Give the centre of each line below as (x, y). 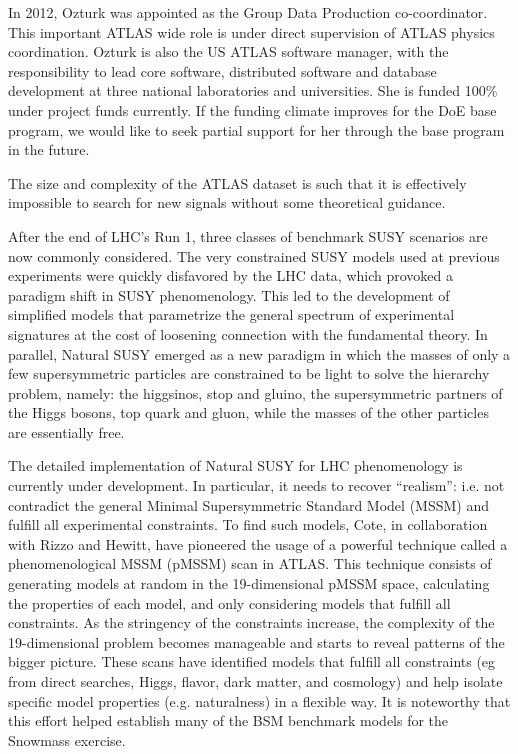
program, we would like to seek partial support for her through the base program (256, 129)
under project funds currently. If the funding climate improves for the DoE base (252, 109)
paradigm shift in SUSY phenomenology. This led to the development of (229, 294)
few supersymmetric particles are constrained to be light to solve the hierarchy (249, 373)
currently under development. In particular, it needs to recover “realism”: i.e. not (256, 485)
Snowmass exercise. (67, 739)
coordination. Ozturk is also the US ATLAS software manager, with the (228, 51)
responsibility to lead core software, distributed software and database (222, 70)
